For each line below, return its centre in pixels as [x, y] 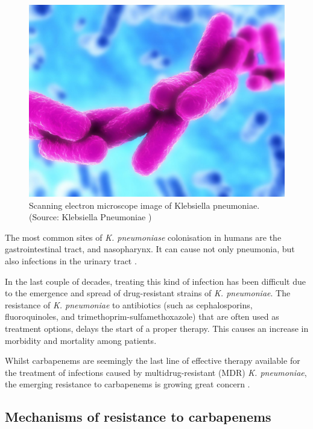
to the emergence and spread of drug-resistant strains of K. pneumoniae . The [148, 293]
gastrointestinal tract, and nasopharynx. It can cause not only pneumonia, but [150, 249]
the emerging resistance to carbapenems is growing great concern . [128, 384]
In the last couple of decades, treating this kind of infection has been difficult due [155, 281]
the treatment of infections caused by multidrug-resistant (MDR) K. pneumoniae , [156, 372]
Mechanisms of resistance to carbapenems [138, 417]
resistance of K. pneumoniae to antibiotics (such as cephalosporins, [129, 304]
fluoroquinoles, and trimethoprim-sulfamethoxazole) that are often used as [142, 316]
